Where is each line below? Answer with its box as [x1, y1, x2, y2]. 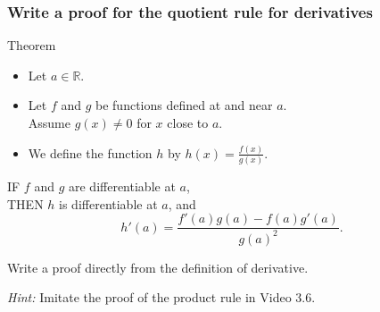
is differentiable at [59, 194, 158, 213]
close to [167, 114, 209, 131]
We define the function [28, 143, 153, 162]
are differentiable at [68, 177, 176, 196]
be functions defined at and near [95, 96, 273, 114]
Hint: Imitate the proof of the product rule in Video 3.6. [7, 288, 316, 307]
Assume [28, 114, 70, 131]
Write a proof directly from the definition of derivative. [7, 257, 309, 276]
